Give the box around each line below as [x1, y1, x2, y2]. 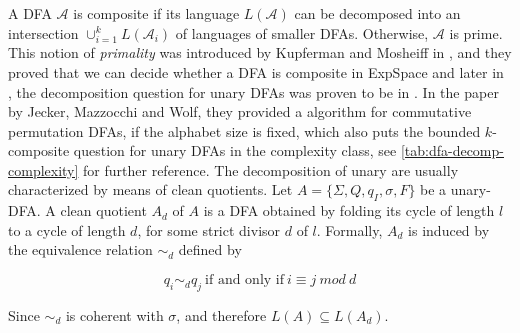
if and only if [205, 273, 285, 288]
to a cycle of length [8, 219, 126, 240]
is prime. [449, 22, 503, 43]
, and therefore [176, 304, 267, 325]
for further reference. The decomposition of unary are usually [83, 159, 459, 180]
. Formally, [316, 219, 383, 240]
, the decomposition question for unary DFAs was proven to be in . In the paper [8, 81, 499, 102]
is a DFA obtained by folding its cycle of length [203, 200, 495, 221]
